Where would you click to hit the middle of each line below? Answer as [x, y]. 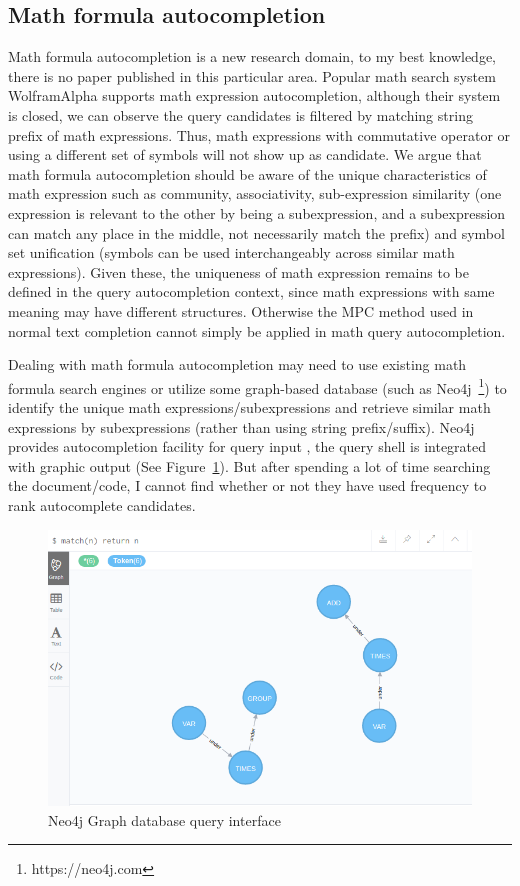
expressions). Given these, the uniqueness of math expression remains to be [238, 271]
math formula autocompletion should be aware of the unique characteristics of [247, 173]
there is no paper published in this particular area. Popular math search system [252, 75]
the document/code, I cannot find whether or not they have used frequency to [247, 485]
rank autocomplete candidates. [102, 504]
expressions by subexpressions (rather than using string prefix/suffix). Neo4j [241, 426]
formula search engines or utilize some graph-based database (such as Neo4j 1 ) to [257, 386]
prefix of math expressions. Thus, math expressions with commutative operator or [259, 134]
